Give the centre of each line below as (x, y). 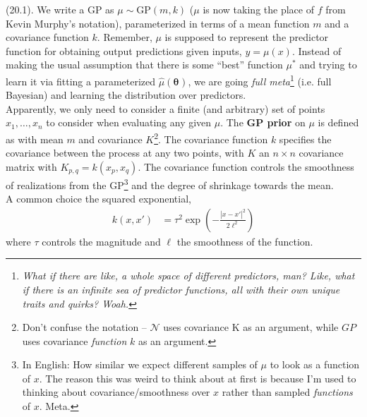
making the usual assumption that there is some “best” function (144, 65)
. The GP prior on (263, 122)
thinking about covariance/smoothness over (116, 392)
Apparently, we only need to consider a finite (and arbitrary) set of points (166, 108)
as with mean (35, 139)
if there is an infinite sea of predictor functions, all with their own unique (181, 289)
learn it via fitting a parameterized (81, 81)
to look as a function (315, 364)
